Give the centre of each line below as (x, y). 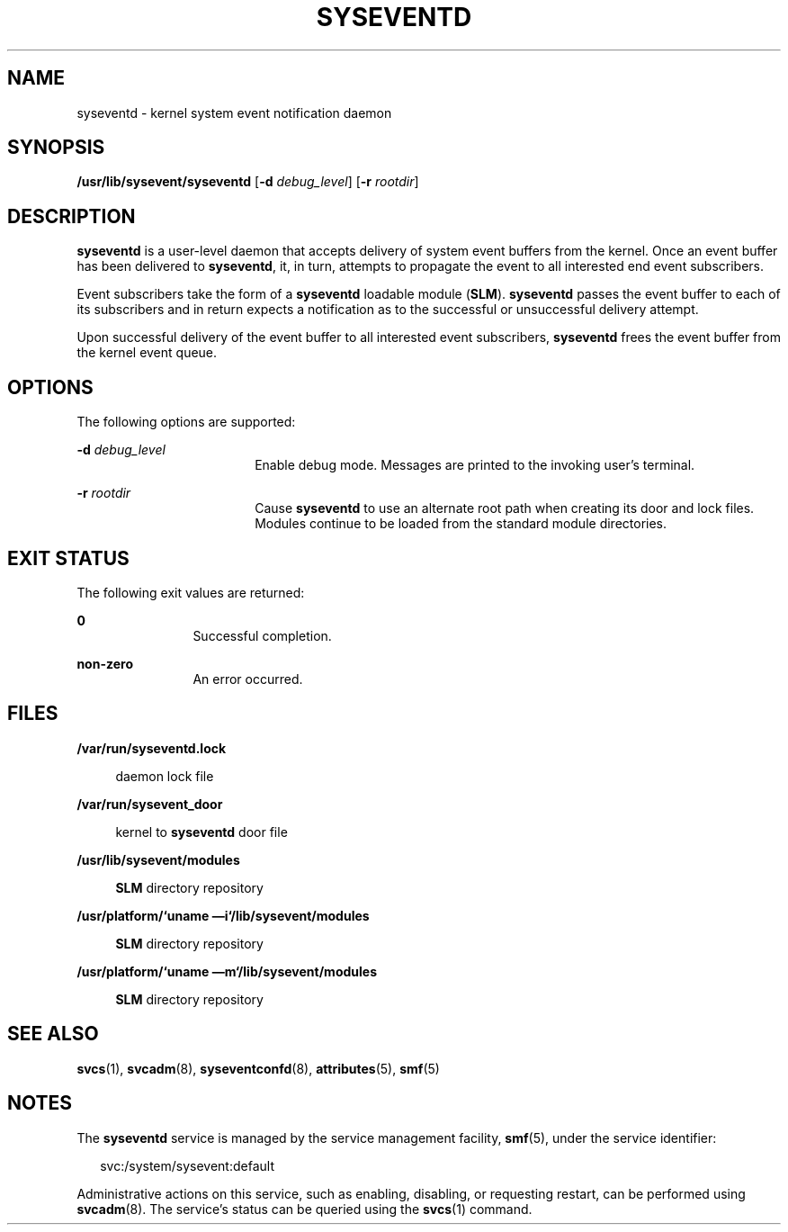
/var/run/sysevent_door (150, 804)
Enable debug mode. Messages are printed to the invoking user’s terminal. (475, 465)
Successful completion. (262, 635)
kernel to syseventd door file (201, 832)
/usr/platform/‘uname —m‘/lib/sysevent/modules (227, 971)
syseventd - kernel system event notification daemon (234, 112)
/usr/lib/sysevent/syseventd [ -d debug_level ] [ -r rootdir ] (248, 182)
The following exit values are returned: (191, 592)
